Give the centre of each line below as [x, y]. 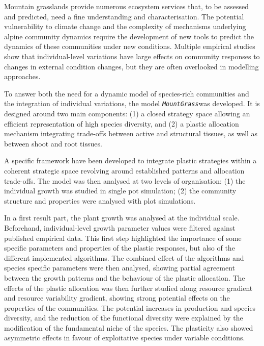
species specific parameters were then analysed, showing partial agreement [120, 268]
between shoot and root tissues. [53, 143]
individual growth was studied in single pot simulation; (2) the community [120, 191]
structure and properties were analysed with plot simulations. [100, 200]
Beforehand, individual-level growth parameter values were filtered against [120, 227]
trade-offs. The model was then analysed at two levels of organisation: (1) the [125, 180]
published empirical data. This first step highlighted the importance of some [123, 238]
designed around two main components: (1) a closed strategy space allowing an [127, 113]
